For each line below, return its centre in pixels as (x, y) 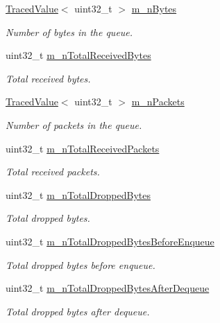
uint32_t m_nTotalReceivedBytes (78, 55)
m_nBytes (154, 8)
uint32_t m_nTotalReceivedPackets (83, 148)
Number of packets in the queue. (74, 124)
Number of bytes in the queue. (69, 32)
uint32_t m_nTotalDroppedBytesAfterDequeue (108, 288)
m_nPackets (158, 102)
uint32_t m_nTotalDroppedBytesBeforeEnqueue (110, 241)
